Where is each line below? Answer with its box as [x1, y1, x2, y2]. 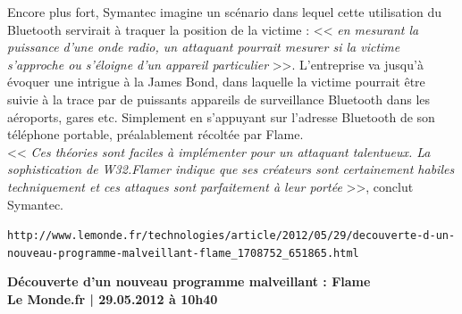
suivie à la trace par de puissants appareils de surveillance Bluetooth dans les [7, 89, 431, 108]
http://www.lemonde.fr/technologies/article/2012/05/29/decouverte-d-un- [7, 229, 456, 243]
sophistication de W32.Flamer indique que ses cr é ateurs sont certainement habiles [7, 160, 455, 178]
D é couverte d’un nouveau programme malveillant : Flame [7, 272, 371, 291]
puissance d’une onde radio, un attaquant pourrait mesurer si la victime [7, 37, 400, 56]
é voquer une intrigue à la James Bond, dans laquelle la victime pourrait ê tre [7, 72, 425, 91]
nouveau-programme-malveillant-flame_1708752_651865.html [7, 246, 359, 260]
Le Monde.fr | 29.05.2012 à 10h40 [7, 290, 218, 309]
